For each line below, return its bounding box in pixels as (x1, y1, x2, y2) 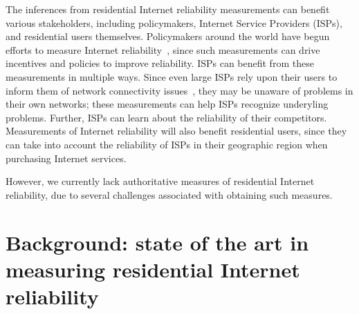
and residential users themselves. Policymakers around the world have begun (6, 29, 330, 43)
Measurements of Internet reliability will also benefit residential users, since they (6, 124, 347, 138)
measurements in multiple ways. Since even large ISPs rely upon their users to (6, 69, 338, 84)
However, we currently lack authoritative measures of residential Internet (6, 174, 315, 188)
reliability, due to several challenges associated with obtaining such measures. (6, 187, 333, 202)
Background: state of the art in (6, 228, 309, 256)
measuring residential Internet (6, 255, 300, 283)
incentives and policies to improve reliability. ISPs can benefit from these (6, 56, 314, 70)
